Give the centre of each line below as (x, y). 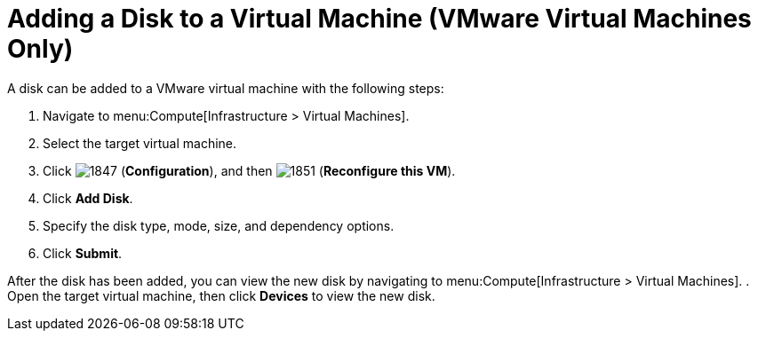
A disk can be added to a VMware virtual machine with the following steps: (226, 88)
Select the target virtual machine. (140, 143)
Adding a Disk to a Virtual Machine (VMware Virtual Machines (379, 19)
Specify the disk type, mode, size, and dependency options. (219, 225)
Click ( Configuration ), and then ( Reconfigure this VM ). (249, 170)
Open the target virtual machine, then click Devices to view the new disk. (221, 295)
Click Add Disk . (88, 198)
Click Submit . (83, 253)
